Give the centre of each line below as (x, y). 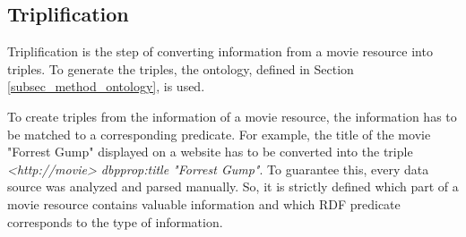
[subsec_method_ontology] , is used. (106, 86)
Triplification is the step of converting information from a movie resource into (220, 51)
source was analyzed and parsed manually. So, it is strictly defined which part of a (233, 186)
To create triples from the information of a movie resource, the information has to (232, 116)
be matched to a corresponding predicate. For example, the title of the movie (219, 134)
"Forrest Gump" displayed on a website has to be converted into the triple (210, 152)
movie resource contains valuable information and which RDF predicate (204, 203)
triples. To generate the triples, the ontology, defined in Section (181, 68)
